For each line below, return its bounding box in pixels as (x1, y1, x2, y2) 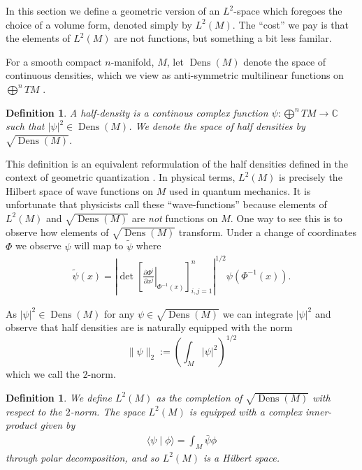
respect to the (6, 404, 62, 418)
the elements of (6, 31, 71, 45)
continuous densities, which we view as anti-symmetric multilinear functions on (6, 68, 344, 82)
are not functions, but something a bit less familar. (114, 31, 332, 45)
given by (40, 418, 75, 432)
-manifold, (110, 54, 154, 68)
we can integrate (222, 306, 293, 321)
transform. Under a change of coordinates (178, 224, 356, 239)
